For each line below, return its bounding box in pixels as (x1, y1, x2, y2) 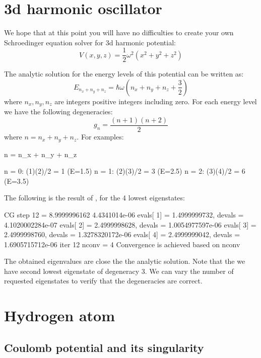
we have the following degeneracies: (4, 106, 113, 117)
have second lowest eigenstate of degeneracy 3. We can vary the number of (4, 265, 234, 276)
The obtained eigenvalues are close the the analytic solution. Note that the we (4, 256, 245, 266)
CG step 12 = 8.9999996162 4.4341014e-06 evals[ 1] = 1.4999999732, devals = (4, 209, 244, 220)
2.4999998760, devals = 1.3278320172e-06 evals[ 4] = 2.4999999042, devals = (4, 229, 240, 240)
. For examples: (77, 131, 124, 142)
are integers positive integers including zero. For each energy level (54, 96, 257, 106)
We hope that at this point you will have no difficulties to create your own (4, 27, 234, 38)
